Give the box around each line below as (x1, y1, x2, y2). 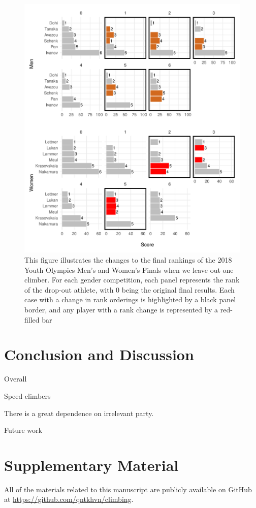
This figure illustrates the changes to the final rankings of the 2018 (24, 255, 232, 265)
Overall (4, 373, 27, 384)
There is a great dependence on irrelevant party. (4, 407, 154, 418)
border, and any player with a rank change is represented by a (24, 304, 218, 315)
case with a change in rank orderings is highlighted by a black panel (24, 294, 236, 305)
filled (24, 314, 40, 325)
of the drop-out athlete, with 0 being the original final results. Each (24, 284, 235, 295)
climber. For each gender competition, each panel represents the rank (24, 274, 240, 285)
